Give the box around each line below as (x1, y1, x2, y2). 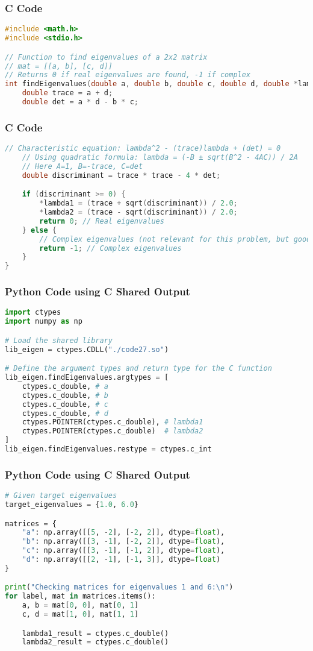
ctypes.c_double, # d (22, 409, 108, 418)
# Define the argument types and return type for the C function (5, 364, 272, 373)
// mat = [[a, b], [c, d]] (5, 61, 113, 71)
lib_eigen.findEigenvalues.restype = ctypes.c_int (5, 445, 212, 454)
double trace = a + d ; (22, 89, 113, 98)
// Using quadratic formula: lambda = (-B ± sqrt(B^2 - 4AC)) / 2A (22, 153, 298, 162)
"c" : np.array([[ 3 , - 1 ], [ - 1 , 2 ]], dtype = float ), (22, 546, 225, 555)
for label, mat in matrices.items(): (5, 592, 156, 601)
